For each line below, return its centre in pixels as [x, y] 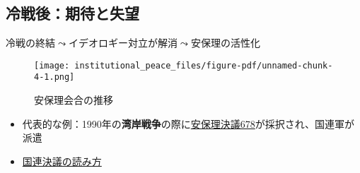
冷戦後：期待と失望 [72, 13]
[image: [52, 65]
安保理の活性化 [225, 43]
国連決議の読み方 [62, 161]
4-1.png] [54, 77]
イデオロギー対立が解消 [123, 43]
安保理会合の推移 [74, 100]
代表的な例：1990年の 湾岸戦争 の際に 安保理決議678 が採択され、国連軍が [188, 123]
